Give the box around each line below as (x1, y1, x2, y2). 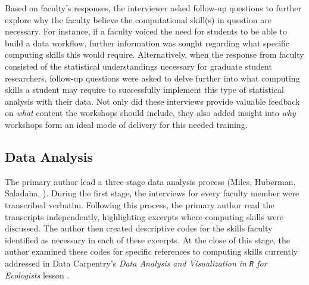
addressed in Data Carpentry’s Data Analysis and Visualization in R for (5, 256, 267, 269)
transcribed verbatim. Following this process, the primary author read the (5, 198, 274, 211)
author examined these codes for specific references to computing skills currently (5, 245, 298, 258)
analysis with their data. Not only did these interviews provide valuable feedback (5, 95, 300, 107)
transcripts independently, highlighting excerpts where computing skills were (5, 210, 284, 223)
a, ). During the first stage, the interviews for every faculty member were (33, 187, 299, 199)
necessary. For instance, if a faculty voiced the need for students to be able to (5, 25, 287, 37)
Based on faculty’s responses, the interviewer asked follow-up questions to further (5, 2, 301, 14)
